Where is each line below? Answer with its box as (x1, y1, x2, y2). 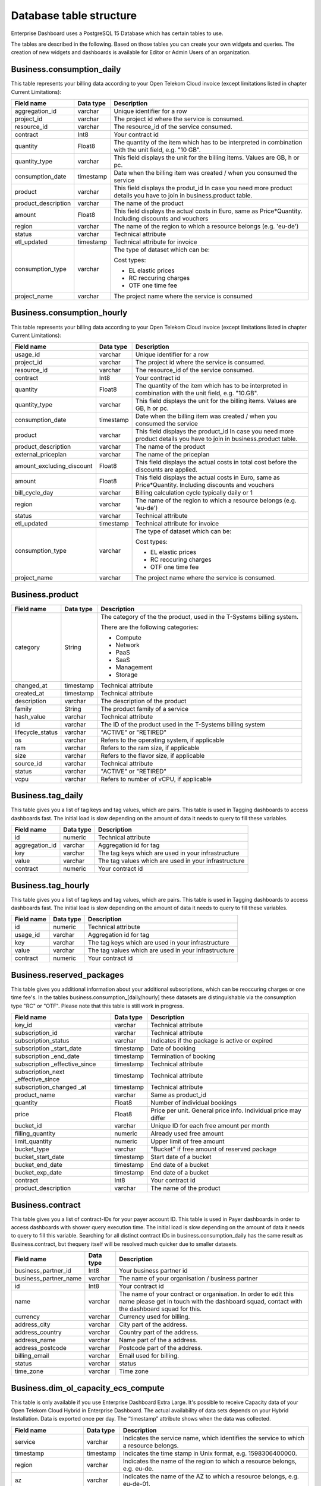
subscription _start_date (14, 1044, 82, 1053)
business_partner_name (14, 1274, 82, 1283)
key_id (14, 1021, 33, 1030)
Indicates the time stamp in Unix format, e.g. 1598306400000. (122, 1449, 297, 1457)
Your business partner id (119, 1267, 188, 1275)
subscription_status (14, 1037, 70, 1045)
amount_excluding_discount (14, 462, 93, 470)
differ (150, 1114, 166, 1122)
